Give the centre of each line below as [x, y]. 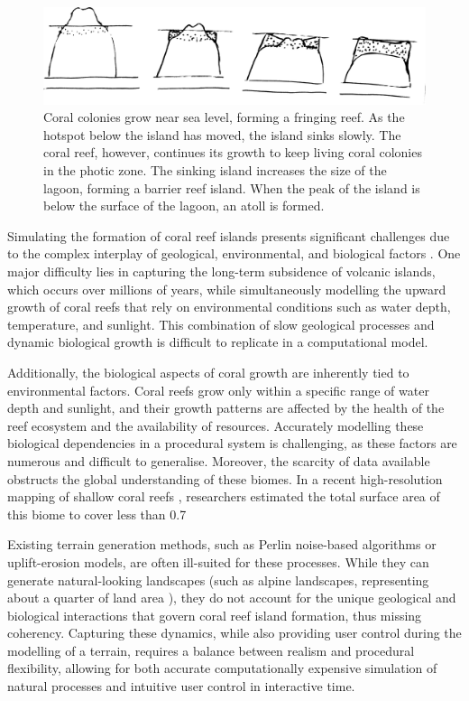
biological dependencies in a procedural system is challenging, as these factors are [232, 443]
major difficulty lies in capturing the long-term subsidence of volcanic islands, [221, 271]
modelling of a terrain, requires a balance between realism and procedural [211, 650]
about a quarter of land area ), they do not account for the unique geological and [232, 598]
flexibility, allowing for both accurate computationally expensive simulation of [222, 668]
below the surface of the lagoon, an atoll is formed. [184, 206]
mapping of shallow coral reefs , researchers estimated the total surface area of [224, 496]
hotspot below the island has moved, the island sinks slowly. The [222, 134]
